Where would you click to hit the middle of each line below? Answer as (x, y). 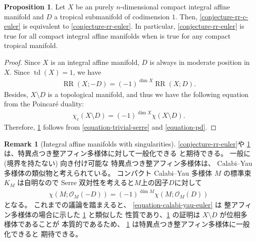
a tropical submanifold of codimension (112, 16)
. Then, (186, 16)
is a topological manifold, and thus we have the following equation (148, 94)
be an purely (95, 6)
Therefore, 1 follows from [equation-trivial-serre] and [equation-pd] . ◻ (110, 127)
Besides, (16, 94)
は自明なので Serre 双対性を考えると (76, 182)
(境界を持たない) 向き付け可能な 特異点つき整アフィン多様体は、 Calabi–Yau (128, 163)
